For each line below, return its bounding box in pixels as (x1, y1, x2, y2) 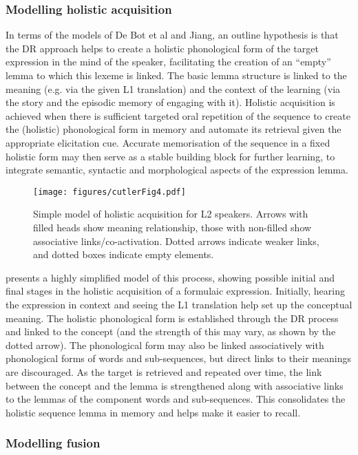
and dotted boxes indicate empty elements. (33, 247, 214, 262)
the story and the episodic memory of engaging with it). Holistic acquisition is (6, 95, 335, 109)
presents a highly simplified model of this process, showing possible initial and (6, 270, 335, 284)
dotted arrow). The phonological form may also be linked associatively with (6, 337, 324, 352)
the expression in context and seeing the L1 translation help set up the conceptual (6, 297, 352, 311)
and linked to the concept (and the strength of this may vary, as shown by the (6, 324, 336, 339)
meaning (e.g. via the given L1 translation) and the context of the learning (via (6, 81, 341, 96)
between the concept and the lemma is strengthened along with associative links (6, 378, 344, 392)
